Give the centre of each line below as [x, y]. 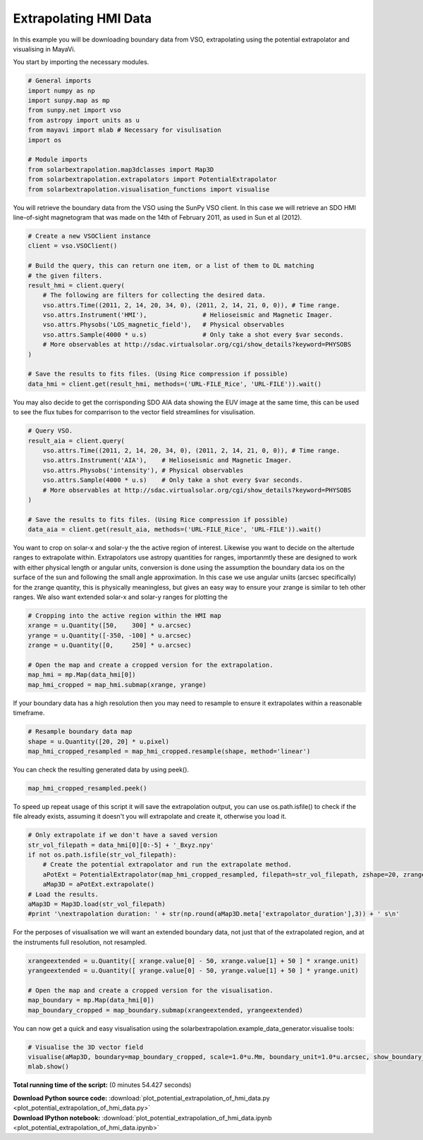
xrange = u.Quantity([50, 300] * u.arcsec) [110, 626]
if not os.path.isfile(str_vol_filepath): [102, 855]
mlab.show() [49, 1067]
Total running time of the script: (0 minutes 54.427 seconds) [102, 1085]
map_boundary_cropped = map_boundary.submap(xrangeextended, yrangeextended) [165, 1010]
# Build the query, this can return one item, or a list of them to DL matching [171, 266]
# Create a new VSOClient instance [89, 236]
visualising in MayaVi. [44, 49]
